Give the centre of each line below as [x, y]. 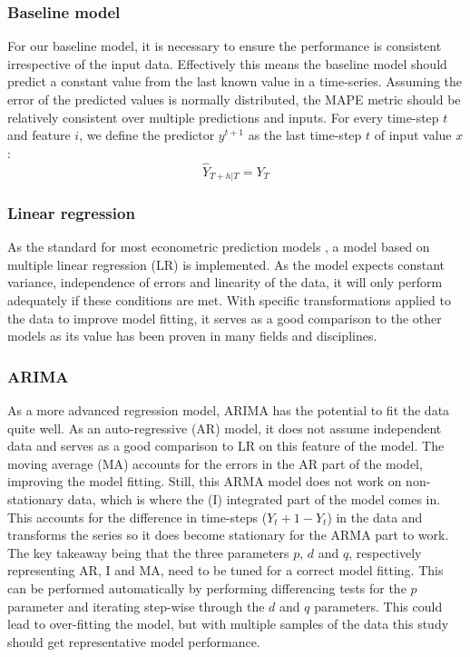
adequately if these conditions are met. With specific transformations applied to [229, 300]
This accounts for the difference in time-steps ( [137, 517]
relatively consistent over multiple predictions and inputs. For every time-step [223, 117]
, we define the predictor [147, 135]
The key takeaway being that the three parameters [148, 552]
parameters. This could [378, 606]
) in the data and [375, 517]
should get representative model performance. [134, 641]
